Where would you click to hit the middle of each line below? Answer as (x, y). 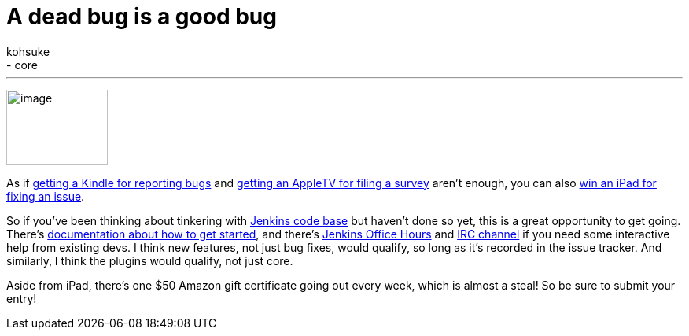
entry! (22, 298)
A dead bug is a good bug (142, 17)
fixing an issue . (46, 196)
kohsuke (28, 51)
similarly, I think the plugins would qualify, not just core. (150, 260)
